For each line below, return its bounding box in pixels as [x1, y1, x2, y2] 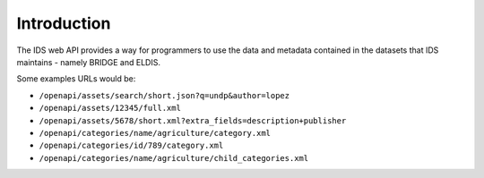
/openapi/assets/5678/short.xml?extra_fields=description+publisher [39, 115, 347, 125]
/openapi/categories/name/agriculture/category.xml [39, 128, 272, 138]
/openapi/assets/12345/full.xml [39, 103, 181, 114]
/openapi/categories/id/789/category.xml [39, 140, 224, 151]
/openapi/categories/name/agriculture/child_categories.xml [39, 153, 309, 163]
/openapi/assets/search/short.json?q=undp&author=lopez [39, 90, 290, 100]
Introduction [16, 13, 111, 33]
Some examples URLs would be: [16, 73, 136, 84]
